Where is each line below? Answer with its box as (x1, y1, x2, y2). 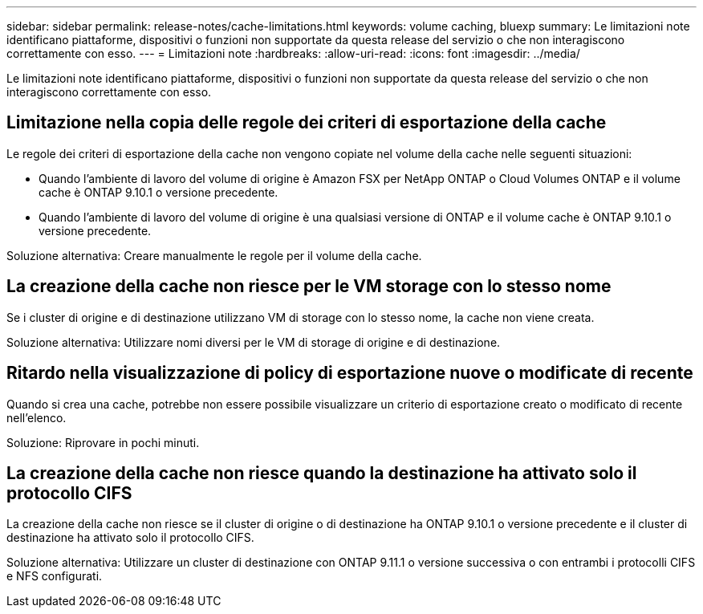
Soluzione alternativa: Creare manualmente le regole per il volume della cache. (6, 248, 422, 262)
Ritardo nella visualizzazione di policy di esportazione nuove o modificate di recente (6, 363, 693, 384)
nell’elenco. (6, 410, 67, 425)
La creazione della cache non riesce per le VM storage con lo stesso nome (6, 276, 612, 297)
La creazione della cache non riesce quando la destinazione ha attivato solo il (6, 462, 637, 483)
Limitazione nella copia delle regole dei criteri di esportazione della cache (6, 112, 607, 133)
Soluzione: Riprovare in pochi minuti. (6, 435, 200, 449)
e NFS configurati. (6, 569, 103, 584)
